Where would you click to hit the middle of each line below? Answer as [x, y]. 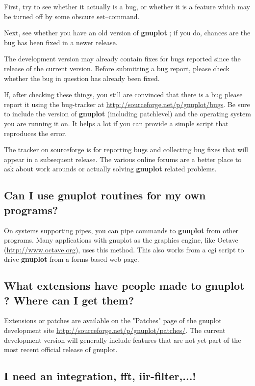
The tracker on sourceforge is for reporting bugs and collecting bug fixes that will [126, 150]
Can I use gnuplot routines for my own [105, 195]
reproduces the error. [36, 133]
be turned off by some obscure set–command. [72, 16]
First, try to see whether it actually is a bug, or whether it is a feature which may [127, 6]
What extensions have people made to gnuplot [124, 286]
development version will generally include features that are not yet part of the [123, 340]
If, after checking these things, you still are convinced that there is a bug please [123, 95]
